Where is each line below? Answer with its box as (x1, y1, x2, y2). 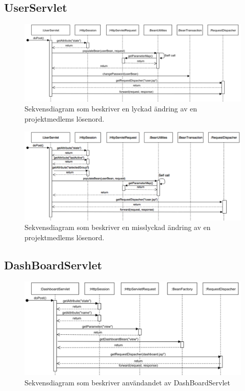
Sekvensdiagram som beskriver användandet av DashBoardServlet (24, 377, 231, 387)
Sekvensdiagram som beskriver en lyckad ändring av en (24, 103, 197, 114)
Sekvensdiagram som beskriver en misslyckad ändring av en (24, 222, 211, 233)
